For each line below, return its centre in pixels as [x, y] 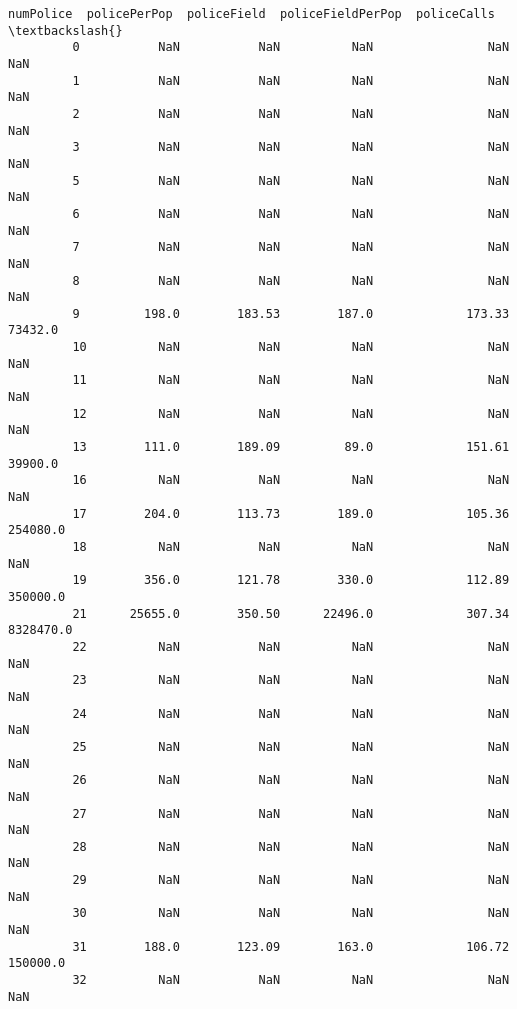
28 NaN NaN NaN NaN [291, 846]
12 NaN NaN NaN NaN [291, 413]
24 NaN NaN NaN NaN [291, 713]
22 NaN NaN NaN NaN [291, 646]
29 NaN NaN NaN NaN [291, 880]
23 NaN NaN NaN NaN [291, 680]
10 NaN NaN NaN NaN [291, 347]
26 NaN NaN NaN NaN [291, 780]
